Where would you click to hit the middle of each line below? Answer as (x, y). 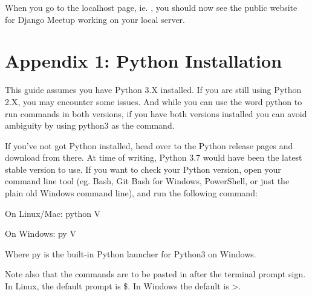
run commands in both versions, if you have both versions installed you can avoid (156, 113)
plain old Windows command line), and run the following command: (131, 193)
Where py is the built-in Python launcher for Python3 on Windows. (131, 253)
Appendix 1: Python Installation (144, 61)
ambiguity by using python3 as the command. (90, 125)
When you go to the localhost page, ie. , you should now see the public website (151, 7)
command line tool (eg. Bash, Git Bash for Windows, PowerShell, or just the (147, 181)
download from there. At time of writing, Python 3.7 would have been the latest (154, 157)
